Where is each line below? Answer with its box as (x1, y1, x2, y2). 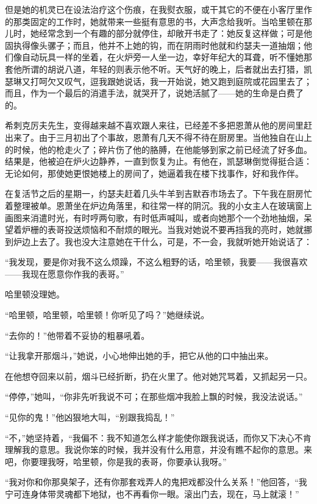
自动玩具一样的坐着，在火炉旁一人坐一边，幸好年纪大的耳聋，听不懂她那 (21, 51, 312, 63)
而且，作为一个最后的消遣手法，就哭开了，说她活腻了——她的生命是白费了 (5, 87, 304, 99)
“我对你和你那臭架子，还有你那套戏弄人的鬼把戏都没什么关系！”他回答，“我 (5, 475, 307, 488)
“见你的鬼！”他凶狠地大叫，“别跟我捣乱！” (5, 411, 175, 424)
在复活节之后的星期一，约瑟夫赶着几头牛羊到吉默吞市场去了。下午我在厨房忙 (5, 187, 312, 200)
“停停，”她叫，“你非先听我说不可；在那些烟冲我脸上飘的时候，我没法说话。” (5, 390, 303, 403)
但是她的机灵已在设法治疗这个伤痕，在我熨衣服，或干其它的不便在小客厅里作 (5, 3, 312, 15)
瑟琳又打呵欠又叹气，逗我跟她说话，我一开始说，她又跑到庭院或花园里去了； (5, 74, 312, 87)
